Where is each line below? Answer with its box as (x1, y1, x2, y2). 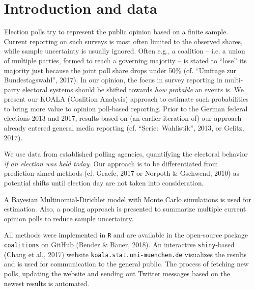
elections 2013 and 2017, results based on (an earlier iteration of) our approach (4, 113, 242, 123)
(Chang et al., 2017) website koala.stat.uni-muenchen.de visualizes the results (4, 249, 247, 259)
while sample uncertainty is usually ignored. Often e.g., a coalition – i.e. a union (4, 46, 245, 56)
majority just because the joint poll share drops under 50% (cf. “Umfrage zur (4, 65, 237, 75)
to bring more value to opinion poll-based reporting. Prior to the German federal (4, 103, 248, 113)
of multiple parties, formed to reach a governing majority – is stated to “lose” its (4, 55, 247, 65)
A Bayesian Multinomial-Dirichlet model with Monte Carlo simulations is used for (4, 194, 251, 204)
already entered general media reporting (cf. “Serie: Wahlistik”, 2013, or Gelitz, (4, 123, 244, 133)
